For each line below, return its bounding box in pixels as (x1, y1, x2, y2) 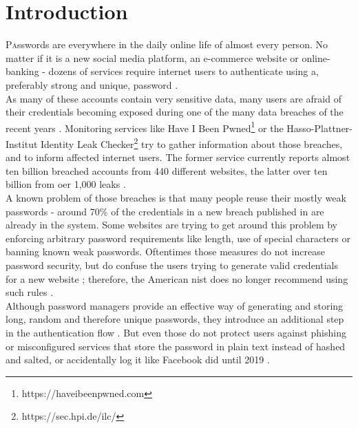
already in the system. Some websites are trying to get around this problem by (6, 217, 338, 232)
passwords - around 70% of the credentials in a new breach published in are (6, 204, 324, 218)
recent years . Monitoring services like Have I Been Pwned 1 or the (6, 118, 284, 135)
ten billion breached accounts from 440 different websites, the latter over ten (6, 163, 328, 178)
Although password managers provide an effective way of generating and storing (6, 298, 344, 312)
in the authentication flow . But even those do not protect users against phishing (6, 325, 346, 339)
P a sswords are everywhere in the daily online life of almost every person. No (6, 37, 328, 52)
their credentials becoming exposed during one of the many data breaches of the (6, 105, 344, 119)
